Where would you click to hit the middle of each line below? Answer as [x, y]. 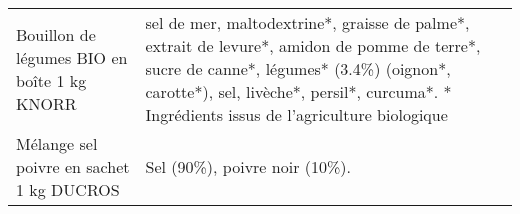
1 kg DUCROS [68, 189]
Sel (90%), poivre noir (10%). [248, 166]
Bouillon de [56, 34]
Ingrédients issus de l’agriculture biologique [296, 114]
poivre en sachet [73, 166]
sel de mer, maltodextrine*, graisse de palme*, [307, 22]
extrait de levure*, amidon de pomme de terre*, [313, 45]
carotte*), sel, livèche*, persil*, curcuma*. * [298, 91]
